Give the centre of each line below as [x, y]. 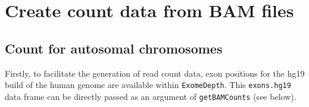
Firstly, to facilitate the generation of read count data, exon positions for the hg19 [155, 73]
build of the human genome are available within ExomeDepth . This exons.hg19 [148, 85]
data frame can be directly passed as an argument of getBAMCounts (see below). [151, 96]
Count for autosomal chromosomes [114, 48]
